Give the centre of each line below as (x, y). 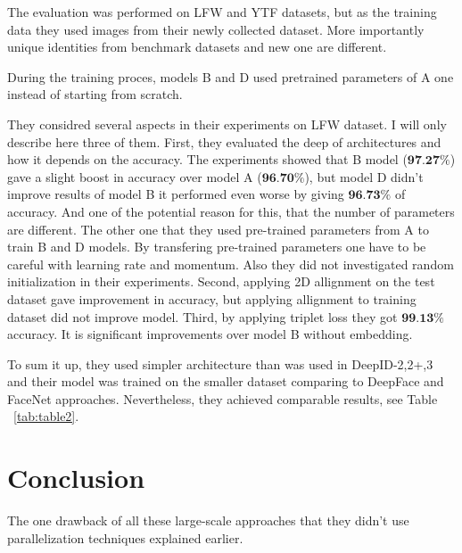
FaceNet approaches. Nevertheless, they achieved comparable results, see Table (223, 398)
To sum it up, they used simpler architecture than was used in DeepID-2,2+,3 (220, 363)
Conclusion (76, 478)
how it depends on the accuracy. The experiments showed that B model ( (207, 159)
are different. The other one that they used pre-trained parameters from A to (218, 229)
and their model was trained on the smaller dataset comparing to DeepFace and (226, 381)
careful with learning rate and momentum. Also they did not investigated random (231, 264)
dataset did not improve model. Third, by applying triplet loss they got (202, 316)
